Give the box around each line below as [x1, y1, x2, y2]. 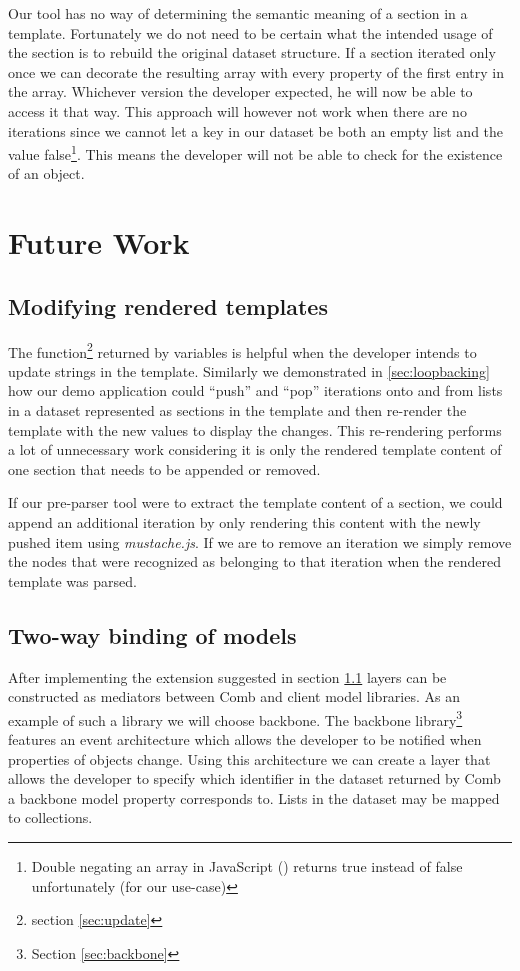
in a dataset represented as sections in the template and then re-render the [8, 400, 467, 421]
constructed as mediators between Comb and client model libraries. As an [8, 686, 461, 707]
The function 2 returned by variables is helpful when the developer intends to [8, 338, 477, 362]
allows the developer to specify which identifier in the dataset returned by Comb [8, 768, 501, 789]
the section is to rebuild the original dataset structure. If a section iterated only [8, 42, 496, 63]
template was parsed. [8, 570, 137, 591]
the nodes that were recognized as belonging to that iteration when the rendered [8, 551, 502, 572]
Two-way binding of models [8, 619, 297, 650]
